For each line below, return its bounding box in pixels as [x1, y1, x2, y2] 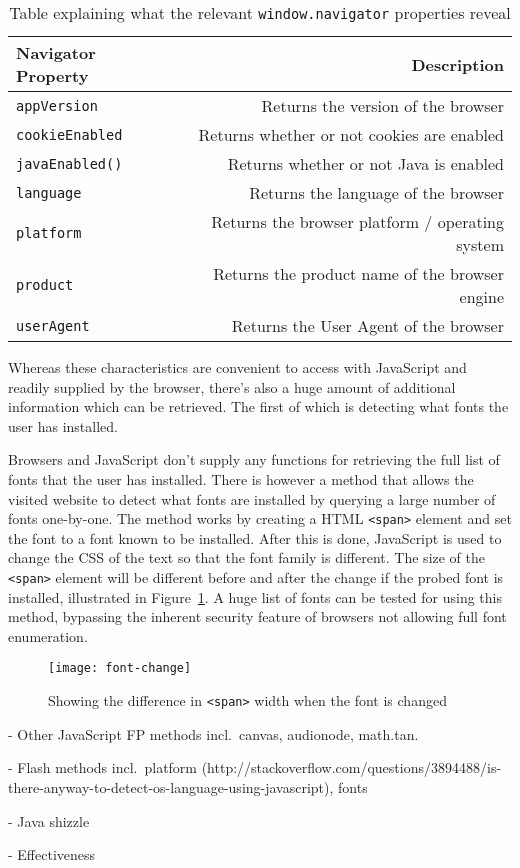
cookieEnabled [16, 126, 123, 143]
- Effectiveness [8, 844, 96, 865]
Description [411, 52, 504, 76]
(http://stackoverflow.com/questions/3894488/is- [201, 757, 502, 778]
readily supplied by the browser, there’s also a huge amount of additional [8, 376, 456, 397]
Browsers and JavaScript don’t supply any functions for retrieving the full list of [8, 449, 500, 470]
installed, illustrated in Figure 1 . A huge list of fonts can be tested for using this [8, 586, 502, 607]
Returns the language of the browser [249, 181, 504, 204]
